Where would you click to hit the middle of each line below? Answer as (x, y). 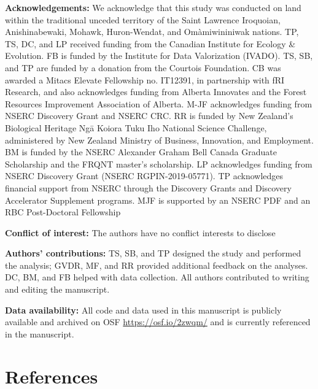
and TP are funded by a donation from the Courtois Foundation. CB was (143, 67)
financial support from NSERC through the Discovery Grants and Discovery (148, 187)
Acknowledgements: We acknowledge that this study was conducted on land (153, 7)
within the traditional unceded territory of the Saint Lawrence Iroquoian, (143, 19)
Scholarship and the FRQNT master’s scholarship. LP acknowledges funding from (159, 164)
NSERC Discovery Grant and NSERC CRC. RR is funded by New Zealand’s (149, 116)
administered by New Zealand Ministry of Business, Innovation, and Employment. (159, 140)
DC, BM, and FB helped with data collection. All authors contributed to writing (157, 277)
